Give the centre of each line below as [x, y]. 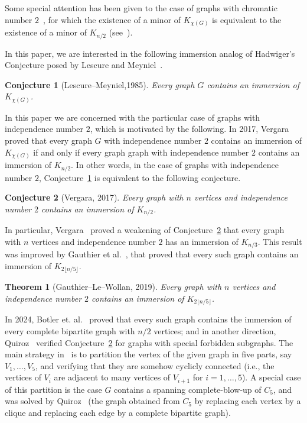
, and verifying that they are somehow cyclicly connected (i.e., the [155, 365]
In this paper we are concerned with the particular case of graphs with [133, 117]
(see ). [121, 32]
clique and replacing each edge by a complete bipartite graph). [118, 412]
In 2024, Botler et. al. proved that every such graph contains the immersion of [148, 319]
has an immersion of [202, 241]
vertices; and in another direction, [215, 330]
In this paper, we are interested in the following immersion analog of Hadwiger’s [150, 53]
